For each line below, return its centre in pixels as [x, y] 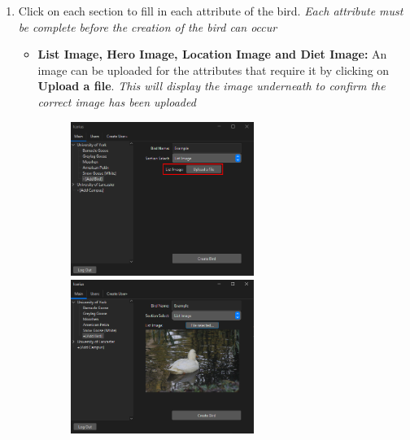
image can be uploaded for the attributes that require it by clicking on [214, 70]
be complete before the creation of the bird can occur [148, 26]
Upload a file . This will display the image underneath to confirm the [212, 86]
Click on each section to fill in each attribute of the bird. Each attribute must [211, 11]
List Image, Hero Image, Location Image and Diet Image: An [212, 54]
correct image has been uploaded [117, 101]
